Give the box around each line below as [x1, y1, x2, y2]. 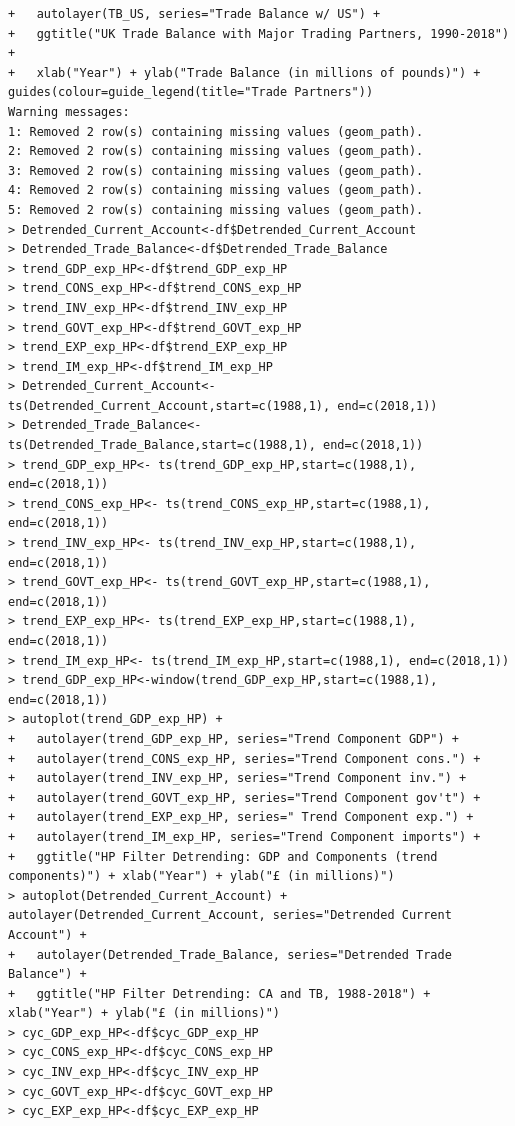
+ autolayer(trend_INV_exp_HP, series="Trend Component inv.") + [8, 771, 467, 786]
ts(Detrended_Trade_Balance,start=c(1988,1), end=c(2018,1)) [8, 438, 424, 453]
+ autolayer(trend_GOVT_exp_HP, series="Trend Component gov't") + [8, 790, 481, 805]
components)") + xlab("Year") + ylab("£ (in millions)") [8, 869, 395, 884]
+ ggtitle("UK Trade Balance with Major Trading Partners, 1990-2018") [8, 26, 510, 41]
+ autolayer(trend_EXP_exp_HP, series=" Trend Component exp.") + [8, 810, 474, 825]
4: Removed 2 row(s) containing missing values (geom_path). [8, 183, 424, 198]
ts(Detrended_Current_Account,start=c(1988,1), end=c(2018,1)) [8, 398, 438, 413]
